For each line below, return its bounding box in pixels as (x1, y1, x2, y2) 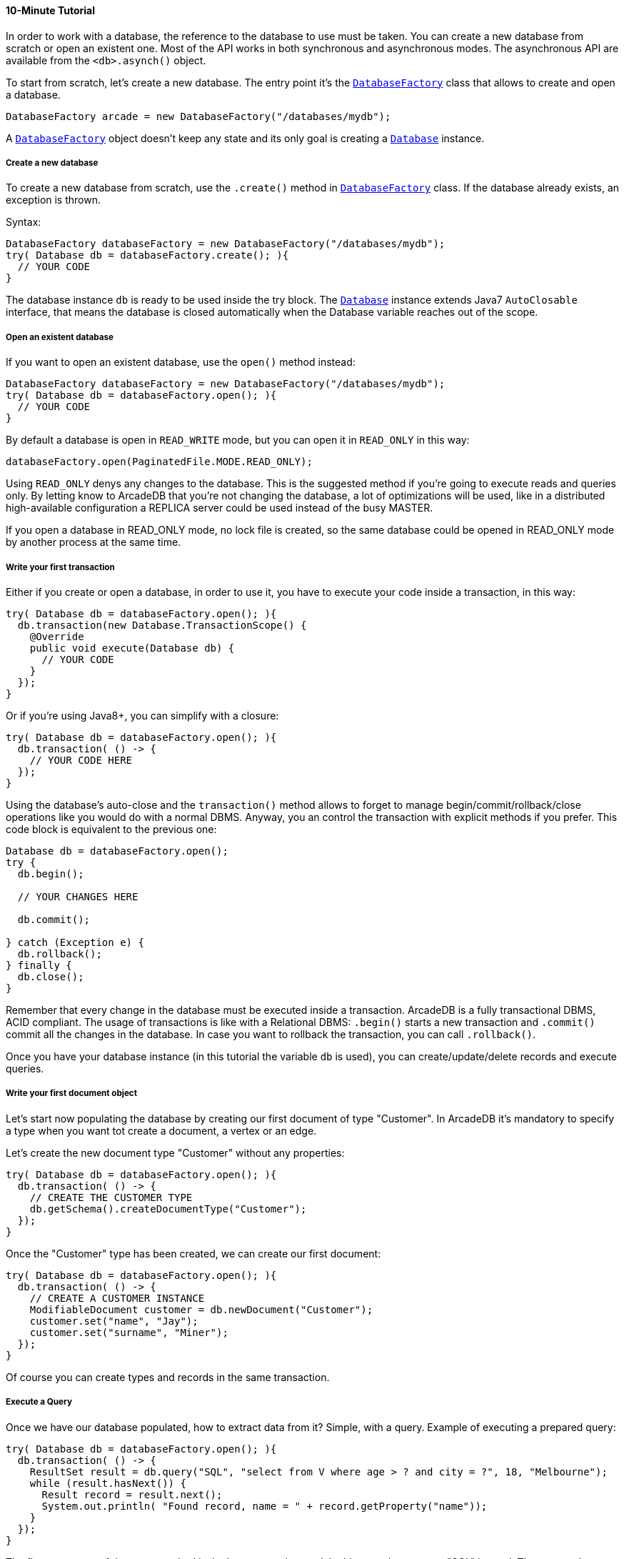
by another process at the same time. (6, 536, 181, 549)
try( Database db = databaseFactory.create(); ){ (6, 249, 289, 262)
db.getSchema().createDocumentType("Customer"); (29, 1202, 307, 1215)
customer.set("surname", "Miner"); (29, 1326, 228, 1338)
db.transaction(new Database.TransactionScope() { (17, 619, 307, 631)
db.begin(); (17, 867, 84, 880)
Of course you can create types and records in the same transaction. (6, 1370, 330, 1383)
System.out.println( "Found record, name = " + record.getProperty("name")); (41, 1500, 488, 1512)
